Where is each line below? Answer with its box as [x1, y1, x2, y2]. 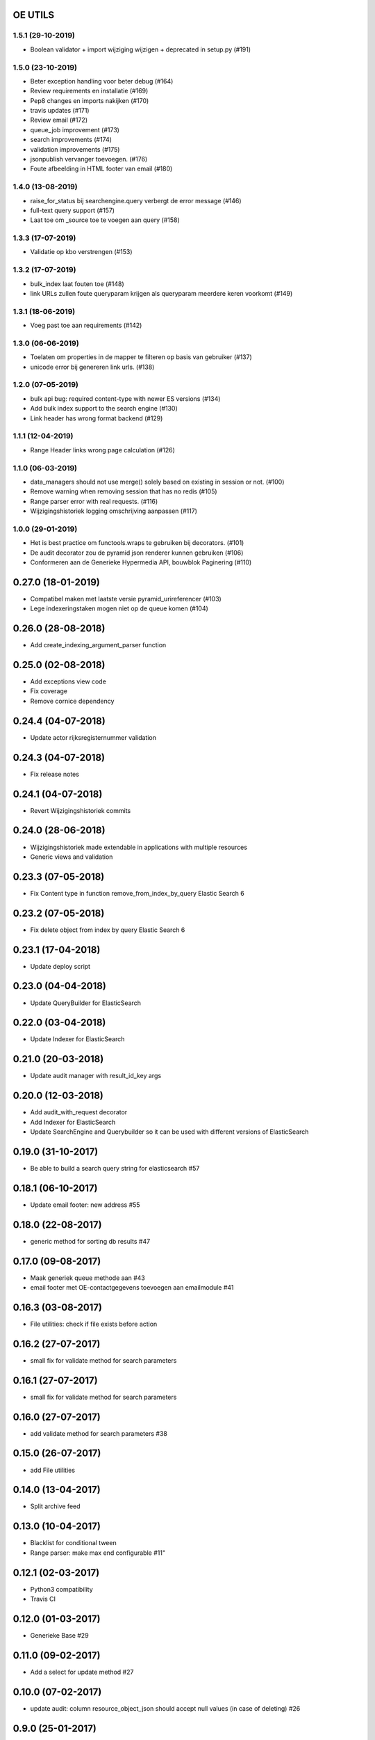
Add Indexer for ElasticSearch [30, 1118, 116, 1126]
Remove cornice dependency [30, 697, 115, 705]
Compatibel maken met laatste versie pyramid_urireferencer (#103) [30, 594, 222, 603]
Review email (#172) [30, 116, 88, 125]
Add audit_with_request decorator [30, 1108, 128, 1116]
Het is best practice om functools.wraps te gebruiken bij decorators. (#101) [30, 539, 244, 547]
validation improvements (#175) [30, 145, 120, 153]
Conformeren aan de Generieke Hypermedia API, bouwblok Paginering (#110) [30, 557, 252, 567]
